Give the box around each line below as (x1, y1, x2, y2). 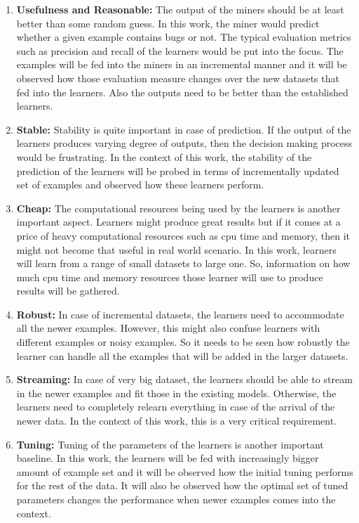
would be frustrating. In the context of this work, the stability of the (16, 149, 312, 164)
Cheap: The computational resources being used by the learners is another (16, 200, 341, 215)
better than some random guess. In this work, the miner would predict (16, 15, 320, 30)
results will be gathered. (16, 283, 120, 298)
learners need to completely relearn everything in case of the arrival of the (16, 399, 335, 414)
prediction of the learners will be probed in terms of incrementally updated (16, 163, 339, 178)
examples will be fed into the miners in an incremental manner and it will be (16, 57, 347, 72)
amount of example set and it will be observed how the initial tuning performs (16, 464, 353, 479)
